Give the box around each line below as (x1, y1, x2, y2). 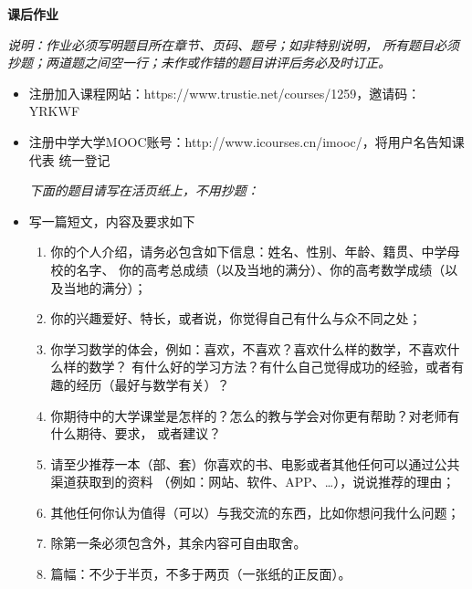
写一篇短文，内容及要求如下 (28, 211, 195, 230)
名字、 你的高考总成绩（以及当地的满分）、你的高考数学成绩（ (76, 259, 446, 279)
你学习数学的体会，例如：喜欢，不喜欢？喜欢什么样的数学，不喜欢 (50, 339, 447, 358)
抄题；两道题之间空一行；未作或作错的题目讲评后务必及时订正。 (7, 53, 391, 72)
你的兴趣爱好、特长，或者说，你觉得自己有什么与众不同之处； (50, 309, 422, 328)
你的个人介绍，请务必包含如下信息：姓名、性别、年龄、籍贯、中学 (50, 242, 447, 261)
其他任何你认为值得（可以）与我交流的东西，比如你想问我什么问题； (50, 502, 460, 521)
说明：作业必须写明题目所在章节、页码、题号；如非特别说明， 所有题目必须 (7, 35, 460, 54)
